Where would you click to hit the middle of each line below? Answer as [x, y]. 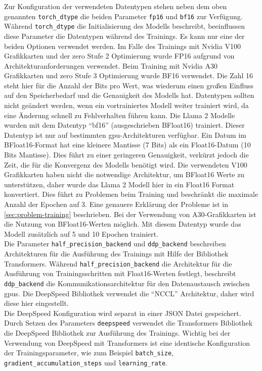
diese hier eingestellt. [36, 303]
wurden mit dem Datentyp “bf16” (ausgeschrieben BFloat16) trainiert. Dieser [124, 125]
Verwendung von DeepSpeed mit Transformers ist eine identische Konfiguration [127, 342]
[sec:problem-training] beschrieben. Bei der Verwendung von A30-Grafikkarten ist [130, 214]
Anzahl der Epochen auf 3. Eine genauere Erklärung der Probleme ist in [116, 204]
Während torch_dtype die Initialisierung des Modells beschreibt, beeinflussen [125, 26]
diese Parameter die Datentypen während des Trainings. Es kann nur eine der [124, 36]
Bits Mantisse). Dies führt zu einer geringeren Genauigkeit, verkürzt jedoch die [126, 155]
